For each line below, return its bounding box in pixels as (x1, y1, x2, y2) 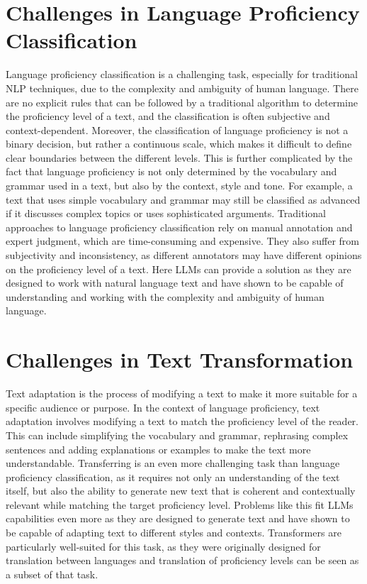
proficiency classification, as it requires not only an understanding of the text (6, 469, 340, 484)
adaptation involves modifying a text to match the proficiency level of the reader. (6, 414, 358, 429)
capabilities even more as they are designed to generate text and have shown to (6, 511, 350, 526)
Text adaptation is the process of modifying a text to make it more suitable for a (6, 386, 358, 401)
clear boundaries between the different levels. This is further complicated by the (6, 150, 353, 165)
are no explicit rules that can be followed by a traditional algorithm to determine (6, 94, 358, 109)
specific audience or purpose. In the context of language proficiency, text (6, 400, 320, 414)
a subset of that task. (6, 566, 98, 581)
